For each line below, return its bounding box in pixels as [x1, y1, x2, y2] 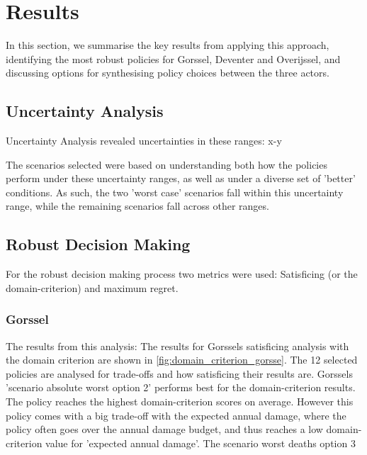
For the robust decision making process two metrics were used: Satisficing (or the [6, 266, 358, 281]
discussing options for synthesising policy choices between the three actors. [6, 65, 329, 80]
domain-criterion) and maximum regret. [6, 280, 179, 295]
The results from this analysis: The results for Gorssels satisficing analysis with [6, 338, 349, 353]
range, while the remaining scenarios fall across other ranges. [6, 198, 269, 213]
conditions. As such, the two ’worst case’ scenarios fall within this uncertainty [6, 184, 344, 199]
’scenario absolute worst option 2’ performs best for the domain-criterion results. [6, 380, 356, 395]
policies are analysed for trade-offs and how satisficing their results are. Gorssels [6, 366, 353, 381]
